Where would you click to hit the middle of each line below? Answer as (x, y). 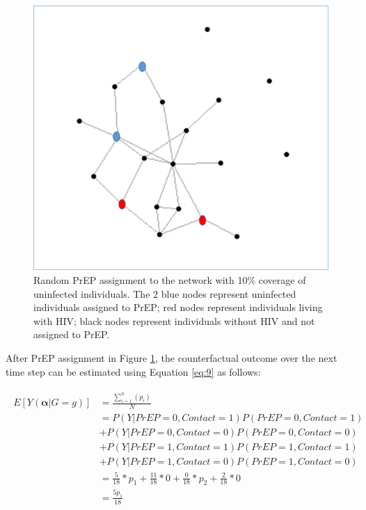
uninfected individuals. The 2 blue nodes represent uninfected (165, 293)
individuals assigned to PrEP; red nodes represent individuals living (178, 307)
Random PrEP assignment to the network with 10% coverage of (170, 280)
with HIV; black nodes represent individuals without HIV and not (174, 320)
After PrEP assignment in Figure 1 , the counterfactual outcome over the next (172, 358)
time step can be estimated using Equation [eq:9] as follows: (133, 371)
